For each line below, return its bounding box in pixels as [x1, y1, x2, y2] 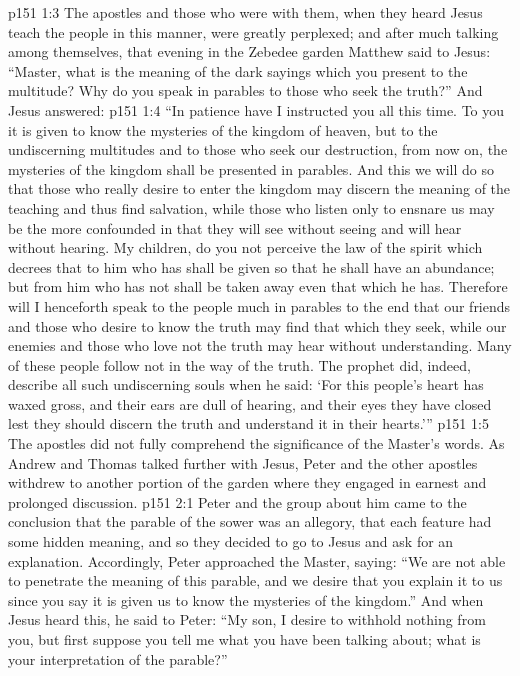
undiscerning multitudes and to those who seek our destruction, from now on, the [8, 139, 508, 160]
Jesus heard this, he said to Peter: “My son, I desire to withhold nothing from [8, 609, 486, 630]
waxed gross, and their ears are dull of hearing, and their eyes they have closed [8, 393, 492, 414]
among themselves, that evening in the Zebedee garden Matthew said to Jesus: [8, 41, 491, 62]
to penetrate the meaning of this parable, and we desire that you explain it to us [8, 570, 503, 591]
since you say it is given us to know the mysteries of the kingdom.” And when [8, 589, 484, 610]
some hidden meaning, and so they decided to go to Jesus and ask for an [8, 531, 454, 552]
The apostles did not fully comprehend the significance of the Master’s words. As [8, 433, 505, 454]
